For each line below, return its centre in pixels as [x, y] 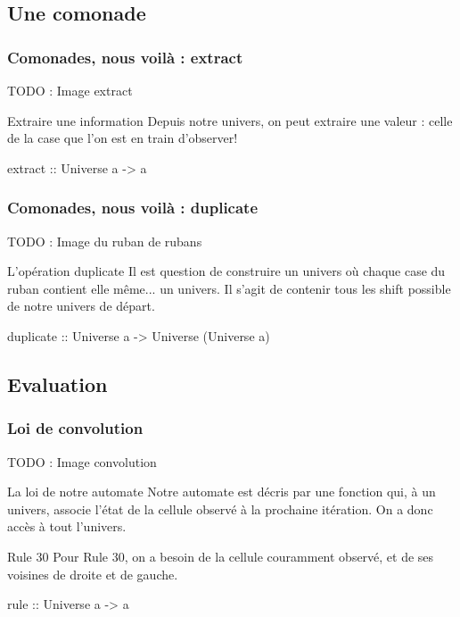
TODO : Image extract [70, 90]
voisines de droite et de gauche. [93, 574]
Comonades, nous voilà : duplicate [133, 208]
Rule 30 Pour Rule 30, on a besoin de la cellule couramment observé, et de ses [221, 556]
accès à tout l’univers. [67, 526]
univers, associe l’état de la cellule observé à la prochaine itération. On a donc [220, 509]
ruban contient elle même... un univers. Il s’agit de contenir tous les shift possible [229, 288]
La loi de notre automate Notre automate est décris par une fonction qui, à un [222, 492]
